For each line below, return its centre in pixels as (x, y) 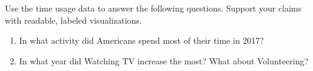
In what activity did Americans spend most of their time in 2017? (141, 40)
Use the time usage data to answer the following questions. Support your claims (153, 8)
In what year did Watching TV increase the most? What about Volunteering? (164, 60)
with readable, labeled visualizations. (73, 20)
